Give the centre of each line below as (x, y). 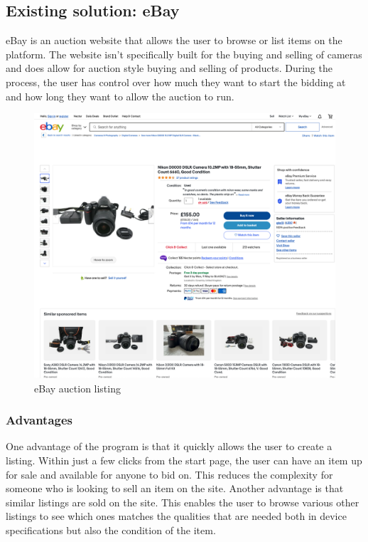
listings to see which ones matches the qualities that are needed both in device (176, 516)
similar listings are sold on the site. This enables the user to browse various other (183, 502)
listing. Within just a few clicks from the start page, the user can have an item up (184, 460)
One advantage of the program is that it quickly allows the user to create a (169, 446)
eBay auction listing (77, 388)
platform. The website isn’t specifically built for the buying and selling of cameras (184, 54)
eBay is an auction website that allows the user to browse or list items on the (174, 40)
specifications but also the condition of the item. (111, 530)
